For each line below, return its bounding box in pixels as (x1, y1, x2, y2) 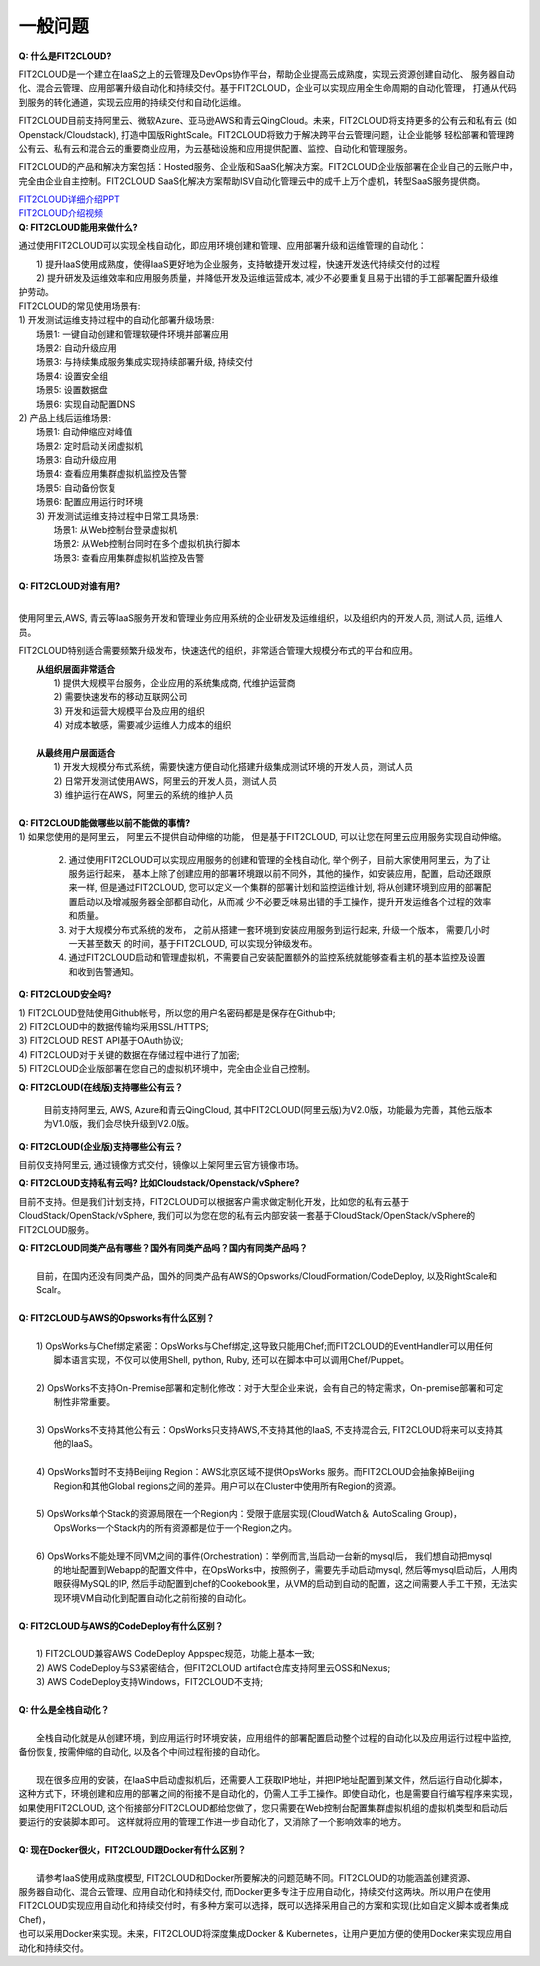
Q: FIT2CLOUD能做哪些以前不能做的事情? (18, 816, 191, 829)
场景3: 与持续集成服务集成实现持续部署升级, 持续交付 (36, 356, 254, 368)
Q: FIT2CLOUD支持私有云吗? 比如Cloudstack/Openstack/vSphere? (18, 1177, 300, 1189)
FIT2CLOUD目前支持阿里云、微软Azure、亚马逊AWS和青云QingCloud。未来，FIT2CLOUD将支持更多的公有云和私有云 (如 (18, 115, 517, 127)
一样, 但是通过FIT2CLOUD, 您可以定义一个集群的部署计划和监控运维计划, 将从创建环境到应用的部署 (76, 881, 483, 894)
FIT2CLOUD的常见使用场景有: (18, 300, 141, 312)
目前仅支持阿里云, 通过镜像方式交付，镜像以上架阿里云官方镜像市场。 (18, 1159, 304, 1171)
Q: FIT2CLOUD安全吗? (18, 988, 112, 1000)
